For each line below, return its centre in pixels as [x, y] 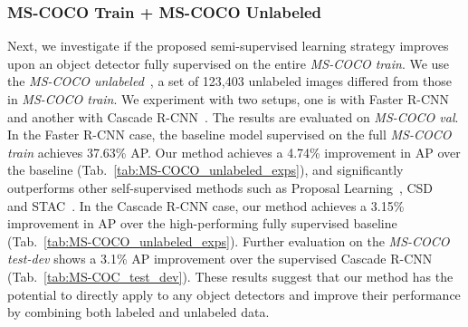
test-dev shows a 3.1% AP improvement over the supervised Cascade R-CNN [220, 259]
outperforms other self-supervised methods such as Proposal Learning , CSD [220, 187]
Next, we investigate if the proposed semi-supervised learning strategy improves [228, 46]
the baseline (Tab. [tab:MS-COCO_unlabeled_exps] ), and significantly [205, 170]
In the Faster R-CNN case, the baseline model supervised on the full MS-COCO [229, 135]
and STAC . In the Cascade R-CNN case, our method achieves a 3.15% [206, 205]
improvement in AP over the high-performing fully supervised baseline [202, 223]
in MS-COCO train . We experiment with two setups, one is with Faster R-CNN [229, 99]
